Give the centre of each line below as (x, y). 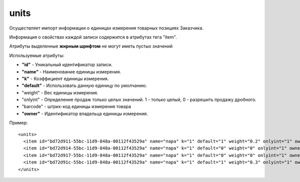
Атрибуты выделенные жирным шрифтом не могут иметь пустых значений (91, 46)
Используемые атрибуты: (37, 55)
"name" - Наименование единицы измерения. (71, 71)
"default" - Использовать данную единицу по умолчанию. (84, 85)
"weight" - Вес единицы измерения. (60, 92)
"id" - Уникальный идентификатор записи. (67, 64)
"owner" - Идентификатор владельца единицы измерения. (85, 113)
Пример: (18, 123)
